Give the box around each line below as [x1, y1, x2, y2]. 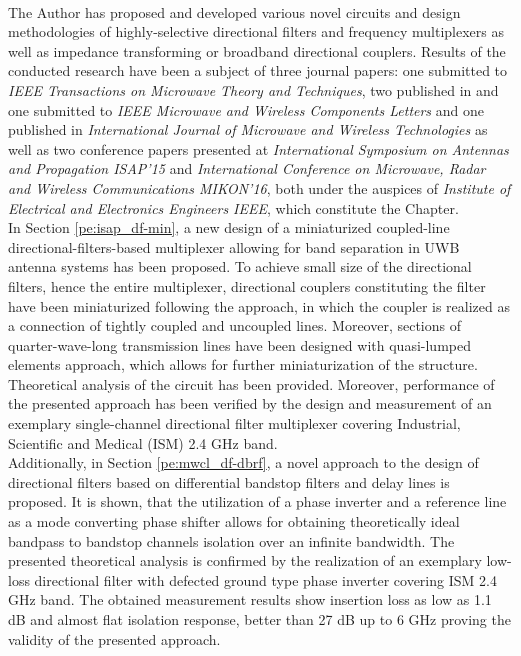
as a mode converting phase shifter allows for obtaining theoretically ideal [8, 511, 460, 532]
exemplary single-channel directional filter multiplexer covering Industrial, [8, 413, 461, 434]
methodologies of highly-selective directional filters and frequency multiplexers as [8, 21, 504, 42]
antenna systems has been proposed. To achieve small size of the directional [8, 256, 472, 277]
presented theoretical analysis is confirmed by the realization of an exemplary [8, 550, 482, 571]
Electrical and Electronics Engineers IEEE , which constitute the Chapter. [8, 197, 459, 218]
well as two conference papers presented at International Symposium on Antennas [8, 138, 509, 159]
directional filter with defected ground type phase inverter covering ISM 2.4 [34, 569, 497, 590]
